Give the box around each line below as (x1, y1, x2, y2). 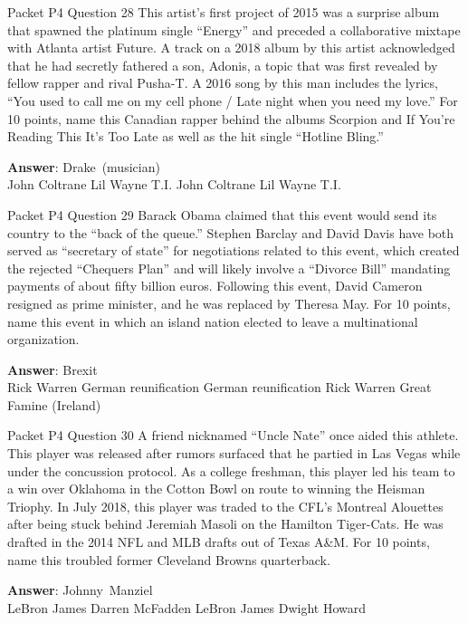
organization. (7, 330, 80, 349)
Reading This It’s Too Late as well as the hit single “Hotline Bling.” (7, 127, 384, 146)
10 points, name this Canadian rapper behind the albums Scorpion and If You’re (7, 109, 455, 128)
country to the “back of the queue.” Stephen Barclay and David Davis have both (7, 223, 454, 242)
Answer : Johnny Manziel (7, 580, 153, 599)
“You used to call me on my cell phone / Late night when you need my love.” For (7, 91, 458, 110)
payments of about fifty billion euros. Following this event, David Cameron (7, 276, 423, 295)
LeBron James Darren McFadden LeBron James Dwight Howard (7, 598, 367, 617)
